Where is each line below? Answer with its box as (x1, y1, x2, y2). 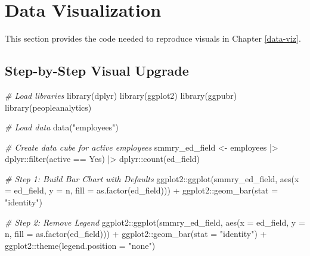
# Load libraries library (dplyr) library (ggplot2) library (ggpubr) (5, 89, 237, 101)
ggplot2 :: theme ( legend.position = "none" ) (5, 239, 156, 251)
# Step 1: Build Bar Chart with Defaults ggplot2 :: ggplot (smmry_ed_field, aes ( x (5, 172, 299, 185)
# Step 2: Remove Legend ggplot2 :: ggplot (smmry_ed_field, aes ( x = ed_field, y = (5, 216, 305, 228)
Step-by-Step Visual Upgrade (5, 61, 189, 80)
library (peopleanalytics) (5, 101, 92, 113)
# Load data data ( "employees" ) (5, 121, 119, 133)
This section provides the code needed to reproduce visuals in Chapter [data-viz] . (5, 32, 301, 45)
